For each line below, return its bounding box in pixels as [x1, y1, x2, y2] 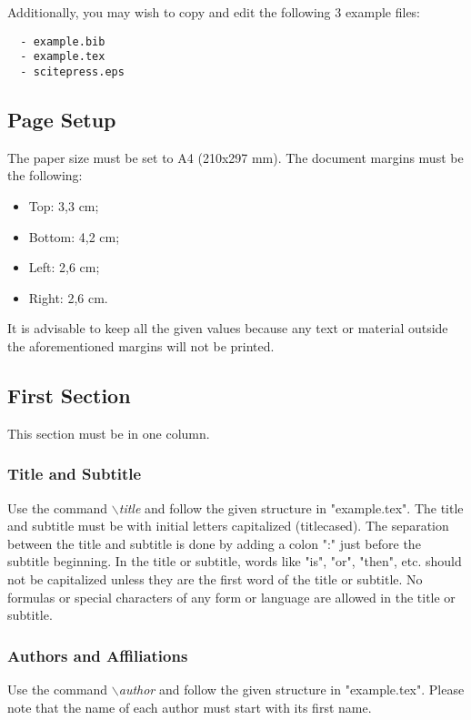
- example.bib [20, 35, 105, 48]
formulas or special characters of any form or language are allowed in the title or [7, 587, 456, 606]
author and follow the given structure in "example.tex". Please [118, 679, 465, 698]
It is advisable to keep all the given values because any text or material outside [7, 319, 448, 338]
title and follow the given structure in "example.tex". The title [118, 498, 464, 517]
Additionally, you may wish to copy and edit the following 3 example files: [7, 3, 421, 21]
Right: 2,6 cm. [28, 288, 108, 307]
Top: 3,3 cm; [28, 196, 99, 215]
